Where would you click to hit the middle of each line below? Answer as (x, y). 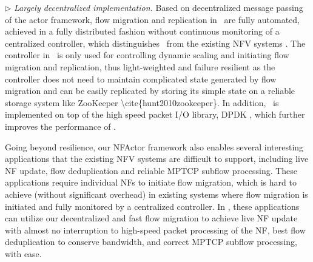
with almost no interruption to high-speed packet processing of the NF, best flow (155, 230)
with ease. (23, 253)
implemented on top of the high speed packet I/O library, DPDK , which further (155, 114)
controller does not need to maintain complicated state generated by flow (141, 79)
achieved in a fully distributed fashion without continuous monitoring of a (142, 31)
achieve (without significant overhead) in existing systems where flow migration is (156, 194)
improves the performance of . (60, 126)
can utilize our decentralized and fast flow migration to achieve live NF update (151, 218)
